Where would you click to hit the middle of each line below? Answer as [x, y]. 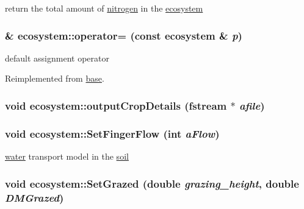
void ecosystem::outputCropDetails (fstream [116, 105]
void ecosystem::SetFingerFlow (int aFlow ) [112, 133]
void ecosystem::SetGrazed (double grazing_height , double [152, 183]
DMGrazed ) [34, 197]
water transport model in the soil [67, 156]
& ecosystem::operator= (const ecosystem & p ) [124, 35]
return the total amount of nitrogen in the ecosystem [104, 8]
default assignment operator [57, 58]
